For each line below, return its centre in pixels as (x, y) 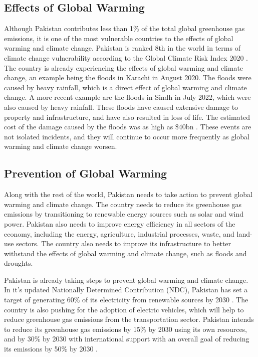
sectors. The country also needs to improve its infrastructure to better (124, 243)
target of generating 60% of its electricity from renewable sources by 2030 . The (126, 300)
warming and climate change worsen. (61, 146)
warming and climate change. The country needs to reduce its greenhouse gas (123, 204)
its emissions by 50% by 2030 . (51, 349)
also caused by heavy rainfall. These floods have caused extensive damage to (121, 107)
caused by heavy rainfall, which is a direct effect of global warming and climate (125, 87)
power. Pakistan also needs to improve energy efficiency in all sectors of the (120, 223)
